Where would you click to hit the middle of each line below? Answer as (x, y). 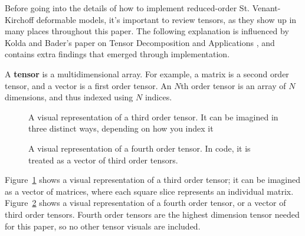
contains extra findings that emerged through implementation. (117, 54)
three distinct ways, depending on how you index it (121, 128)
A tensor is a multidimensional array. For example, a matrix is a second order (147, 73)
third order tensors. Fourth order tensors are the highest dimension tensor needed (152, 214)
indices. (158, 97)
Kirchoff (19, 19)
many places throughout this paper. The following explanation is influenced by (147, 31)
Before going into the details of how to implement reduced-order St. (127, 8)
